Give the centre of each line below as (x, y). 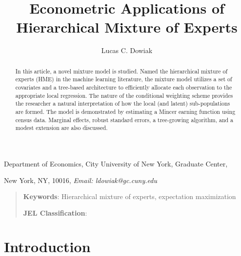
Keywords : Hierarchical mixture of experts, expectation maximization (130, 196)
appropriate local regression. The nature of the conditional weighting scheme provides (124, 95)
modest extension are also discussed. (61, 128)
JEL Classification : (55, 212)
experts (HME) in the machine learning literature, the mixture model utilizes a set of (124, 79)
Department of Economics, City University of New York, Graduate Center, (116, 163)
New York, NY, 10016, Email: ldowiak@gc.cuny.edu (80, 180)
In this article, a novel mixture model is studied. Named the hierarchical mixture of (121, 71)
